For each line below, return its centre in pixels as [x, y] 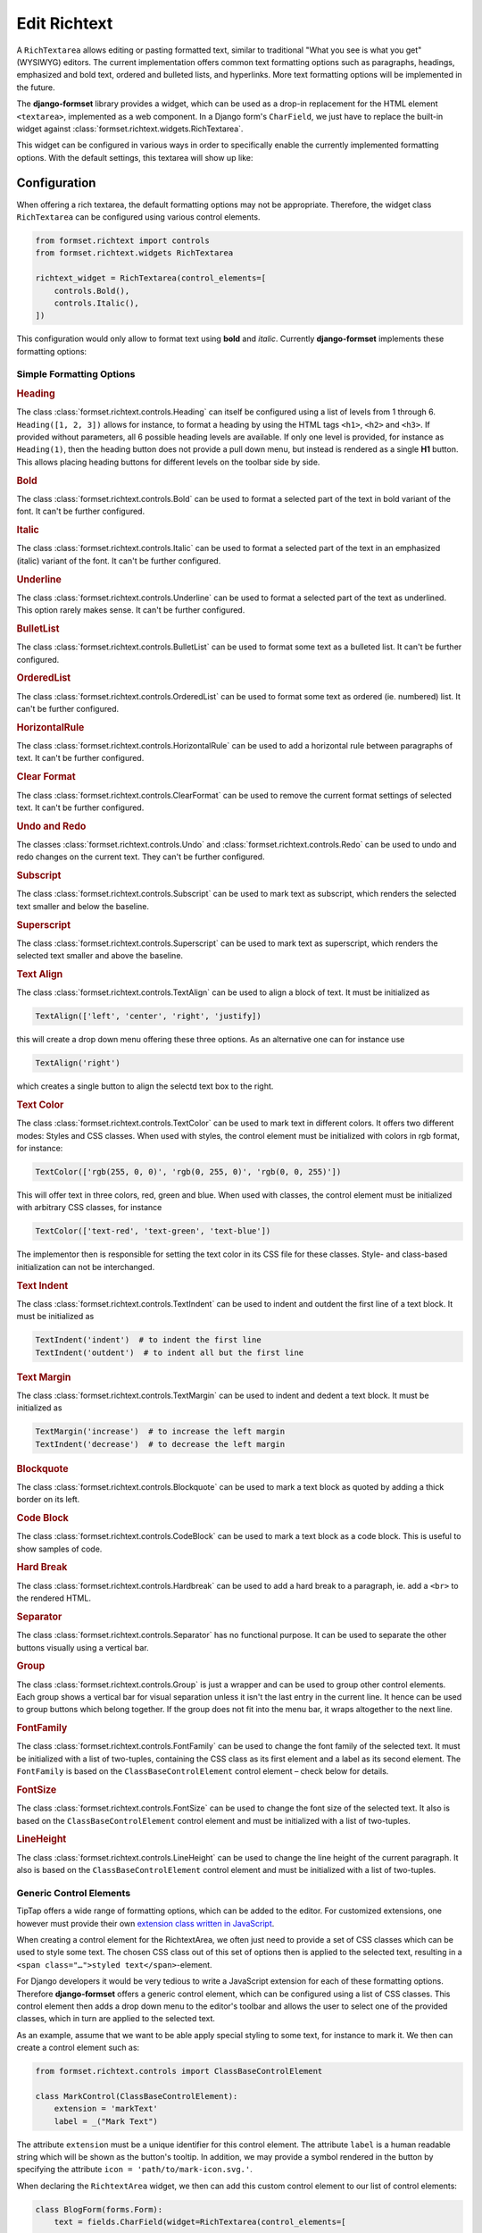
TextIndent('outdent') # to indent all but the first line [170, 1352]
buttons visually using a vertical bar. [83, 1647]
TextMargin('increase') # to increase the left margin [160, 1432]
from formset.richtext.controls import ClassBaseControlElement [179, 2071]
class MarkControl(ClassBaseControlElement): [137, 2096]
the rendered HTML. [54, 1598]
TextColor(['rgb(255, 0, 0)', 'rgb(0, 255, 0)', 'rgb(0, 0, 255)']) [188, 1172]
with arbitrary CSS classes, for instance [89, 1208]
